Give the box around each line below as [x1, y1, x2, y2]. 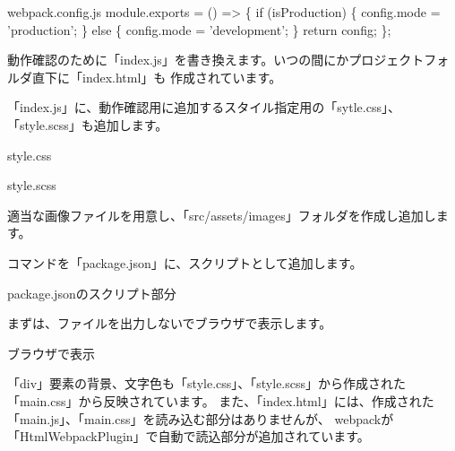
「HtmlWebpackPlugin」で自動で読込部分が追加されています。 [7, 427, 370, 446]
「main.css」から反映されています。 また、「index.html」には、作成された [7, 391, 434, 410]
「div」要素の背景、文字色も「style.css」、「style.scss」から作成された [7, 374, 407, 393]
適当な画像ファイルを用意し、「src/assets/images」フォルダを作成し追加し [7, 205, 436, 224]
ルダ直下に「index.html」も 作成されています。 [7, 67, 282, 86]
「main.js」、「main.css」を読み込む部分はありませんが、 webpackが [7, 409, 394, 428]
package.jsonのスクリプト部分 [7, 283, 176, 302]
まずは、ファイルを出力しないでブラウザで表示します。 [7, 314, 332, 333]
